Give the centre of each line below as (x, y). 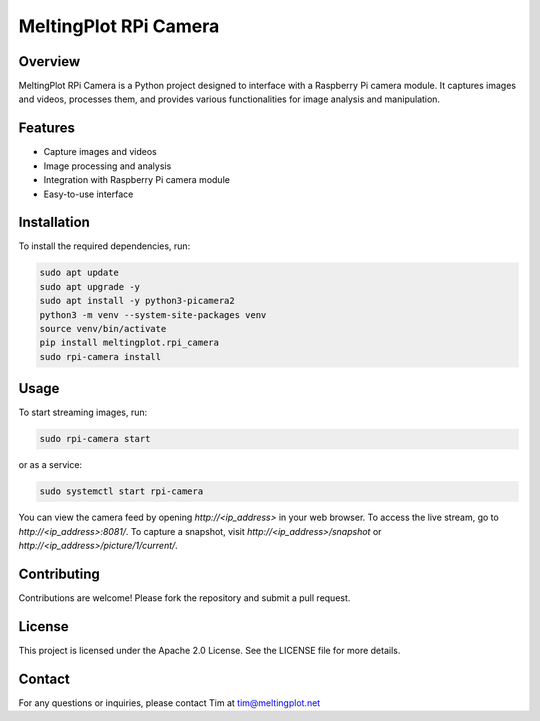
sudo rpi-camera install (100, 356)
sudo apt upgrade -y (89, 286)
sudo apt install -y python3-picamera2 (137, 301)
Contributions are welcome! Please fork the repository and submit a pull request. (184, 597)
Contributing (59, 573)
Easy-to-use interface (88, 194)
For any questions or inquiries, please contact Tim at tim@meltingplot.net (169, 702)
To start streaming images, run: (83, 412)
